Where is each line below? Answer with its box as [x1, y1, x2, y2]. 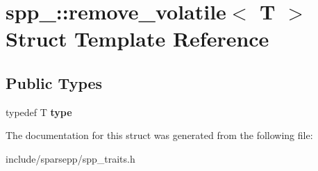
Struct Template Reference [6, 24, 269, 53]
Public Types [6, 72, 103, 93]
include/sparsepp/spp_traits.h [6, 151, 135, 165]
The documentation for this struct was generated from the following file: [6, 128, 313, 142]
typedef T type [6, 104, 72, 119]
